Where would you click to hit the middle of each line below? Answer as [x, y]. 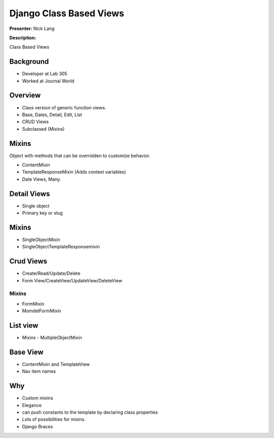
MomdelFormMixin [42, 311]
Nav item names [39, 371]
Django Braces [38, 426]
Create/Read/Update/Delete [51, 273]
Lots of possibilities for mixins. [54, 419]
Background [29, 62]
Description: [23, 38]
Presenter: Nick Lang [32, 28]
